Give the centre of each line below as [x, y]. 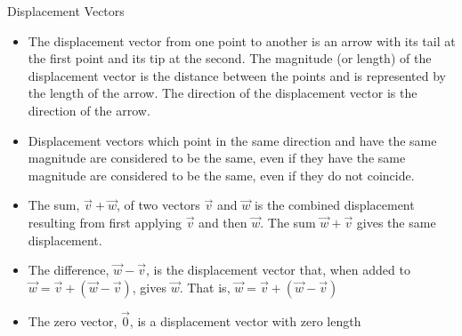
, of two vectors [158, 205]
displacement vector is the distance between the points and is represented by [237, 75]
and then [223, 222]
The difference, [69, 270]
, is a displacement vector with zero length [245, 320]
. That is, [205, 287]
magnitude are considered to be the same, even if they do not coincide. [221, 175]
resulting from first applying [105, 222]
